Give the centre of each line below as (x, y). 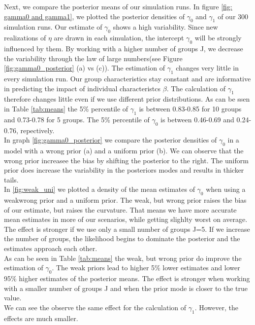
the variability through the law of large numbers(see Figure (93, 58)
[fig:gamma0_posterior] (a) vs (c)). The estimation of (84, 68)
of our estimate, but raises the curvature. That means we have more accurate (120, 209)
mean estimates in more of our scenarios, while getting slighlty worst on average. (126, 219)
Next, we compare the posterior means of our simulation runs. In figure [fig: (118, 6)
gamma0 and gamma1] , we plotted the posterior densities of (95, 16)
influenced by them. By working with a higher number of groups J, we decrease (124, 48)
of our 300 (233, 16)
